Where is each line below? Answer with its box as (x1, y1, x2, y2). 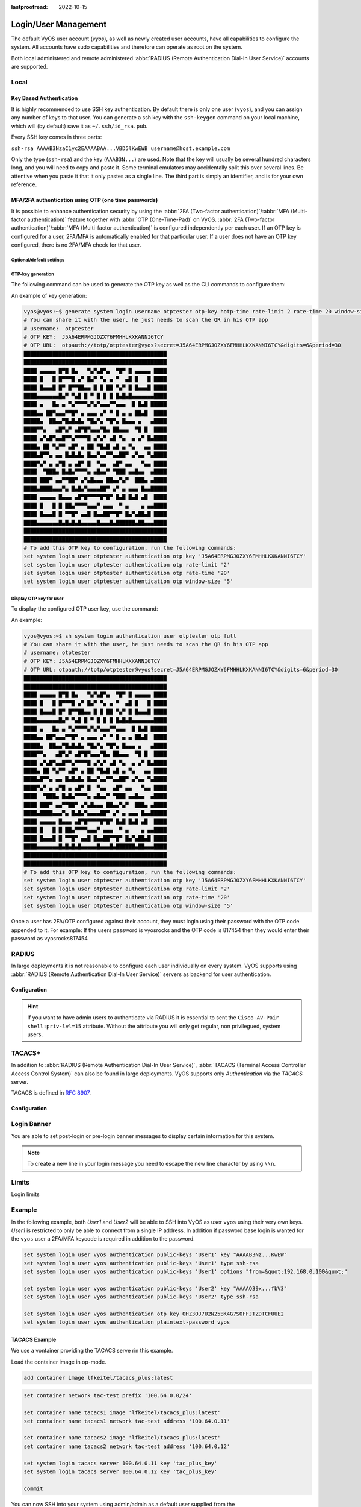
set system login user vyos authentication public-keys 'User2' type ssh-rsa (23, 1294, 259, 1300)
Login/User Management (11, 19, 107, 30)
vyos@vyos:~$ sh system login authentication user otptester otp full (23, 632, 237, 639)
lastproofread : (11, 4, 48, 10)
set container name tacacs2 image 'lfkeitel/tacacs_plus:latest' (23, 1435, 221, 1441)
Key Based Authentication (11, 94, 78, 102)
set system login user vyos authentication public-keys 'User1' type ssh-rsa (23, 1260, 259, 1266)
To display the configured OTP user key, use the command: (11, 605, 158, 612)
